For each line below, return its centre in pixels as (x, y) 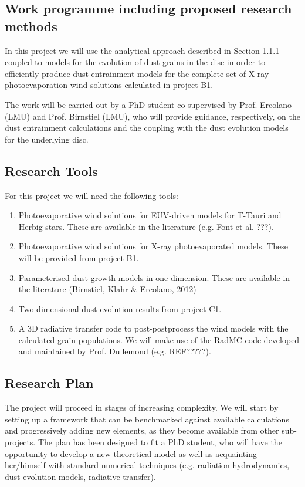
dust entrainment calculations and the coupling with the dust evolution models (147, 128)
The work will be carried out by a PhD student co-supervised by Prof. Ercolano (148, 104)
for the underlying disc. (47, 139)
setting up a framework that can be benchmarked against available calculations (147, 419)
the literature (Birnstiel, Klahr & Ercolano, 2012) (107, 289)
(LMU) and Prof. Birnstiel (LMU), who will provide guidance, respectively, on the (152, 116)
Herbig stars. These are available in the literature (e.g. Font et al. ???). (146, 226)
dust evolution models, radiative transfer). (80, 476)
